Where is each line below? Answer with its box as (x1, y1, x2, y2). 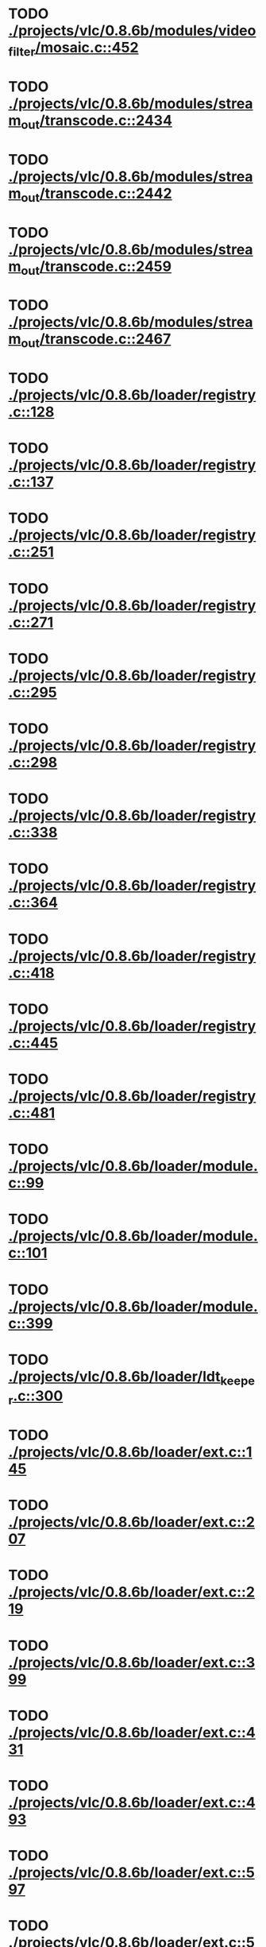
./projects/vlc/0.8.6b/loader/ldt (8, 1367, 221, 1385)
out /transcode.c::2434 (21, 111, 173, 132)
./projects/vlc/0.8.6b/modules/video (8, 21, 256, 40)
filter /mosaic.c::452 (8, 39, 139, 60)
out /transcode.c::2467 (21, 330, 172, 350)
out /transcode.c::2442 (21, 184, 172, 205)
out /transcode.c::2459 (21, 257, 172, 278)
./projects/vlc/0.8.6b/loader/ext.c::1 (8, 1443, 253, 1462)
